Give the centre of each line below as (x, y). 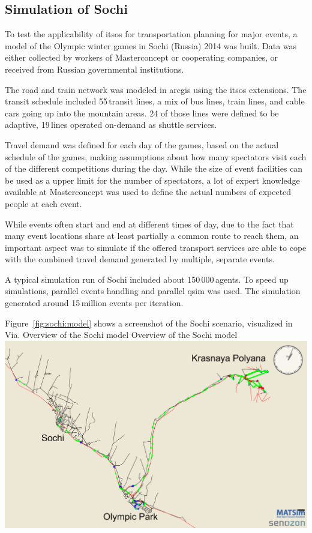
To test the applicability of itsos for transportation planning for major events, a (151, 34)
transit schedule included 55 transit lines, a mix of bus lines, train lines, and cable (155, 101)
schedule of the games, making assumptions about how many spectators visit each (156, 156)
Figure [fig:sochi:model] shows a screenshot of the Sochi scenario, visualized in (149, 323)
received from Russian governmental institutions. (94, 69)
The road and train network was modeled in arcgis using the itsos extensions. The (156, 89)
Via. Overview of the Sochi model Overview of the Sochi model (121, 335)
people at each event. (43, 203)
